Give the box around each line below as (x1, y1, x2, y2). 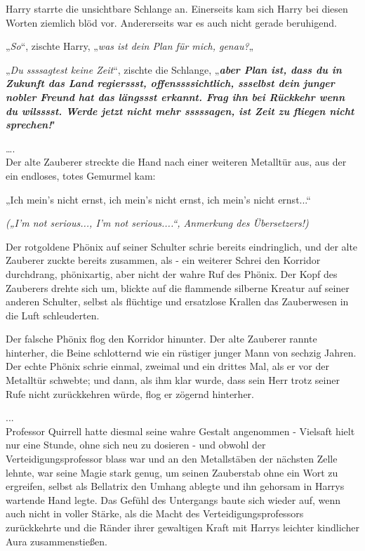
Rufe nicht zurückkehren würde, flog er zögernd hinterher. (6, 386, 254, 401)
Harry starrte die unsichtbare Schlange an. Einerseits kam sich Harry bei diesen (6, 1, 348, 15)
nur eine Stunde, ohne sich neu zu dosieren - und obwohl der (6, 437, 266, 452)
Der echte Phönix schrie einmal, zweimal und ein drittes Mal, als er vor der (6, 359, 329, 373)
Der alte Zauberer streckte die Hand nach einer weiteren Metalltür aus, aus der (6, 154, 347, 169)
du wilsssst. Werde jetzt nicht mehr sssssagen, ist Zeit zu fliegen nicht (6, 103, 354, 118)
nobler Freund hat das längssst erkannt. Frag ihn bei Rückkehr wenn (6, 89, 345, 104)
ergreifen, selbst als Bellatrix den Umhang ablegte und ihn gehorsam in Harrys (6, 479, 345, 493)
